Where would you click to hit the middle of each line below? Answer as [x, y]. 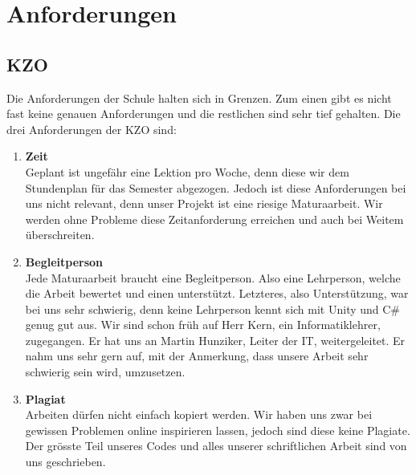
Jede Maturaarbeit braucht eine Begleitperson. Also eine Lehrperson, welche [213, 277]
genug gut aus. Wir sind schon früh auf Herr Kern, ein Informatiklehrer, [203, 325]
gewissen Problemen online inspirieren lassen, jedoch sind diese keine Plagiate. [218, 430]
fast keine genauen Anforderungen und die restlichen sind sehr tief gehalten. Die [204, 114]
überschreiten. [60, 235]
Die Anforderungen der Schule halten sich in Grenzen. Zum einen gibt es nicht [199, 97]
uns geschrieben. [65, 462]
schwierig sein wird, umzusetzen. [105, 372]
